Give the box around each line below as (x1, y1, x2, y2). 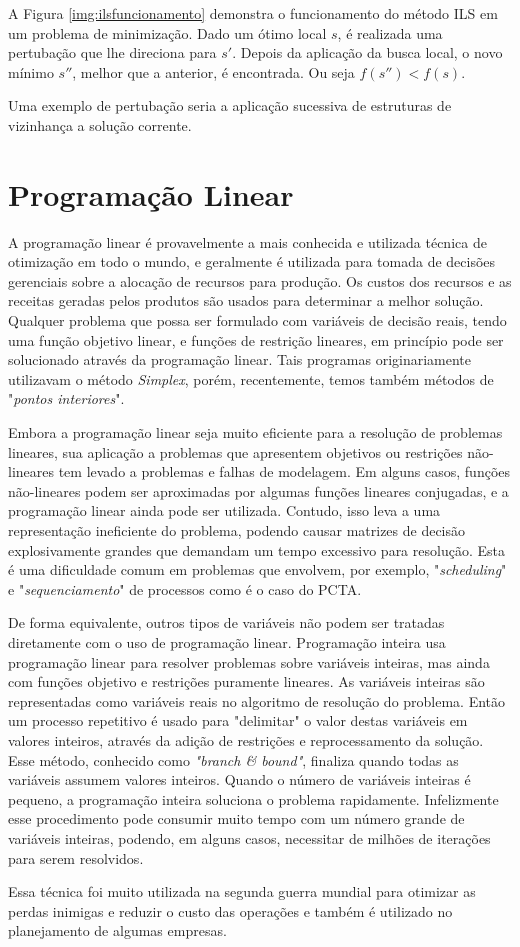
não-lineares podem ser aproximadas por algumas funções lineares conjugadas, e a (8, 480, 509, 501)
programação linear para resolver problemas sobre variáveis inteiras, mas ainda (8, 651, 490, 672)
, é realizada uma (337, 22, 443, 43)
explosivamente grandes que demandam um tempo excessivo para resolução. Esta (8, 539, 505, 560)
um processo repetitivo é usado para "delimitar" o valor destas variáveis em (8, 710, 468, 731)
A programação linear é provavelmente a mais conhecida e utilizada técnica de (8, 231, 487, 252)
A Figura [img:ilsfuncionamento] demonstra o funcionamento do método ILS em (8, 3, 498, 23)
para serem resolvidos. (8, 847, 144, 868)
